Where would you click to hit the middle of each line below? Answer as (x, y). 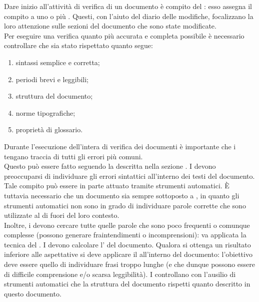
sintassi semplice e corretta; (58, 62)
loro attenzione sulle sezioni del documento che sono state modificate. (110, 26)
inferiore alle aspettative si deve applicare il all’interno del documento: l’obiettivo (128, 254)
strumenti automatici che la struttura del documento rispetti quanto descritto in (127, 284)
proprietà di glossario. (49, 129)
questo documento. (33, 293)
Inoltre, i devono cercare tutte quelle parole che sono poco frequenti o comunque (127, 225)
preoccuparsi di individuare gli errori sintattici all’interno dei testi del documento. (129, 176)
